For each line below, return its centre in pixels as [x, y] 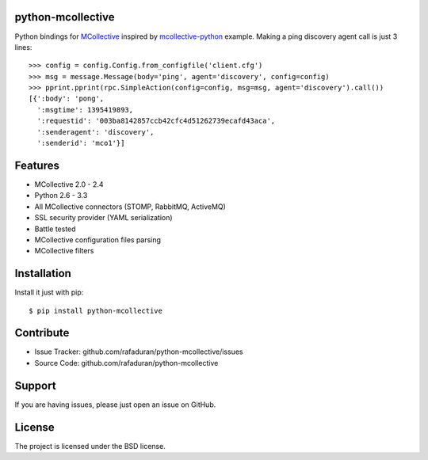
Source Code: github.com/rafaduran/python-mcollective [126, 363]
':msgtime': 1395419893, [85, 110]
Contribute [42, 333]
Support [35, 385]
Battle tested [55, 229]
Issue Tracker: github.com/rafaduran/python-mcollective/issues [139, 352]
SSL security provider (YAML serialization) [104, 218]
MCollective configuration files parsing [98, 240]
